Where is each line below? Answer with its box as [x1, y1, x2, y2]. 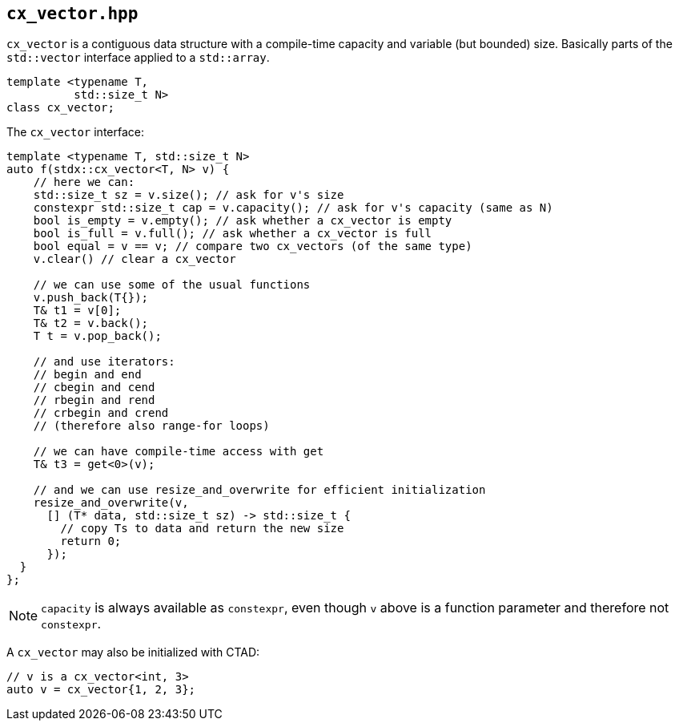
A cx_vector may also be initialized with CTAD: [6, 645, 260, 660]
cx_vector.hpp [6, 4, 139, 23]
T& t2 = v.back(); [33, 317, 149, 330]
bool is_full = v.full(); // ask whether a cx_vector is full [33, 227, 432, 240]
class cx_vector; [6, 101, 115, 115]
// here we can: [33, 176, 135, 189]
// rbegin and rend [33, 394, 155, 407]
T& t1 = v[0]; [33, 304, 122, 317]
